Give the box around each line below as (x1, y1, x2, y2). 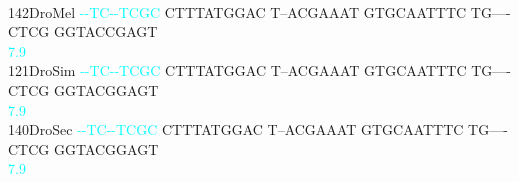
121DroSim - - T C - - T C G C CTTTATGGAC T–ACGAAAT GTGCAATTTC (8, 60, 467, 81)
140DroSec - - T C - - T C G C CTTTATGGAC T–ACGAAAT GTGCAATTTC (8, 119, 464, 140)
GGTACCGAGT (53, 21, 158, 42)
